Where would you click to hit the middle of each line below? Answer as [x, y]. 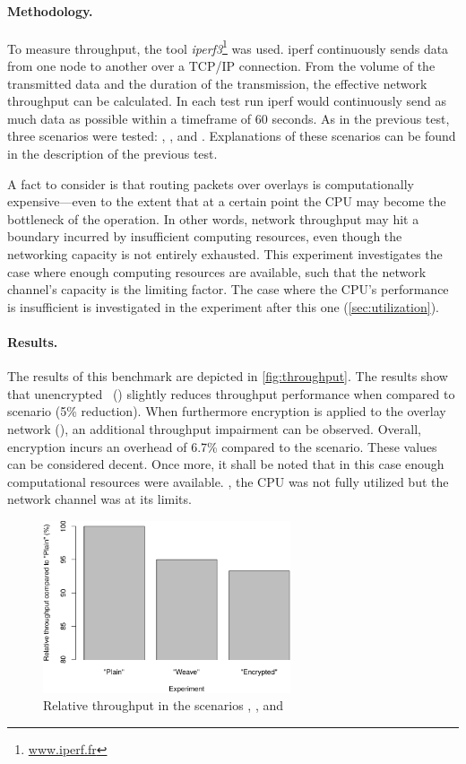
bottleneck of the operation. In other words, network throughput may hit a [213, 218]
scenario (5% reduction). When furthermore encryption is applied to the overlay [227, 411]
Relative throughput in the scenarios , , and [164, 705]
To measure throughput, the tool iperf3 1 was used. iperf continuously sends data [228, 47]
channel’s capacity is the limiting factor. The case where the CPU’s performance [228, 289]
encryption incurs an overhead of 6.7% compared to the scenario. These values [222, 446]
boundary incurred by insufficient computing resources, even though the [205, 236]
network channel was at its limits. [99, 499]
